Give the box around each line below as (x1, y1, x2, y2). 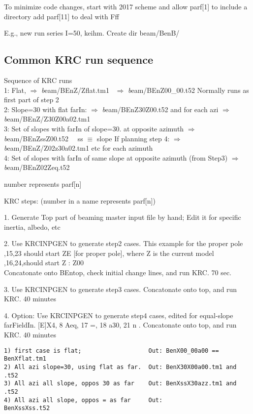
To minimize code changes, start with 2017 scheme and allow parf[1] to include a (4, 1, 248, 11)
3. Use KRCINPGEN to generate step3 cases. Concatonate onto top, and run (4, 284, 237, 294)
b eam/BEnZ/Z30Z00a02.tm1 (4, 114, 91, 124)
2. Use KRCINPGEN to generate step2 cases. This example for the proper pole (4, 238, 243, 248)
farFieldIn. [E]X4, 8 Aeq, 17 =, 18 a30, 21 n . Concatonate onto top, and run (4, 320, 237, 330)
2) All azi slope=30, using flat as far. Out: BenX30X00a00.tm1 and (4, 363, 237, 371)
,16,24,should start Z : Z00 (4, 257, 84, 268)
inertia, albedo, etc (4, 221, 61, 232)
